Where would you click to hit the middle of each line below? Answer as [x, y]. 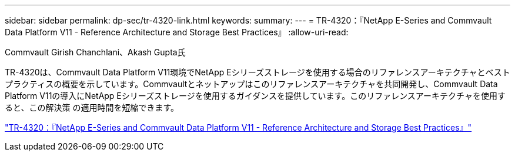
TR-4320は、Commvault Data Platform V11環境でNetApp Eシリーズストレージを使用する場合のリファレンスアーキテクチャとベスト [257, 72]
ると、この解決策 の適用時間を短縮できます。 [92, 107]
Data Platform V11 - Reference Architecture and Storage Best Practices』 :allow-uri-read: [177, 32]
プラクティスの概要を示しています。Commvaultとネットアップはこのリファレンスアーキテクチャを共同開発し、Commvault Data [251, 84]
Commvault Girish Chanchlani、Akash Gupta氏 [95, 52]
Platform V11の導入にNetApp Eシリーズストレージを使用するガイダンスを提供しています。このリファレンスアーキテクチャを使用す [255, 96]
